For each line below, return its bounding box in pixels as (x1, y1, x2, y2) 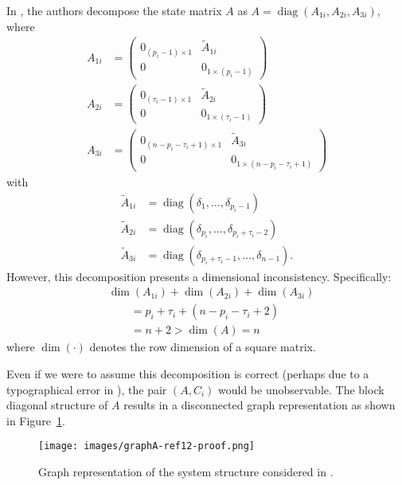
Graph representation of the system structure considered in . (38, 463, 334, 480)
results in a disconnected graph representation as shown (123, 397, 396, 413)
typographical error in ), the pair (6, 381, 167, 397)
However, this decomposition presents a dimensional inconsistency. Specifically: (6, 268, 392, 284)
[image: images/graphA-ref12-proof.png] (38, 440, 256, 452)
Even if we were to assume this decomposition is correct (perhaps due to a (6, 366, 369, 382)
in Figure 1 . (6, 412, 65, 428)
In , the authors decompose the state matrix (6, 2, 222, 18)
